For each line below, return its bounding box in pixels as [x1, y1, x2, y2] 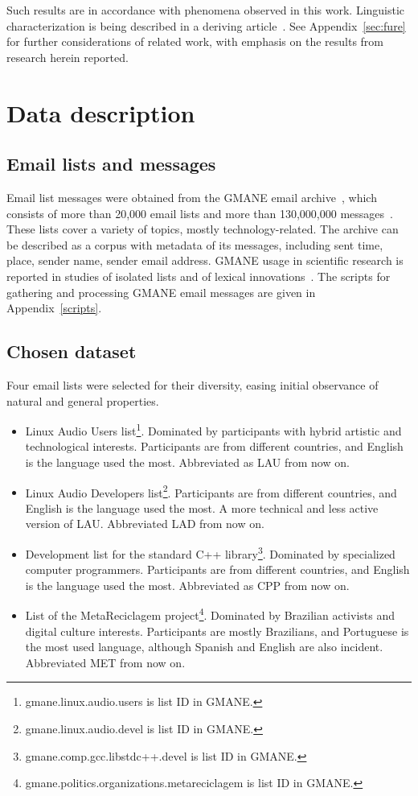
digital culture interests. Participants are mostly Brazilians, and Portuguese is [25, 622, 409, 639]
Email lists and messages [6, 151, 216, 176]
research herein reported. [6, 48, 129, 65]
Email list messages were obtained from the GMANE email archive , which [6, 188, 377, 205]
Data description [6, 96, 195, 129]
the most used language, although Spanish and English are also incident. [25, 638, 383, 655]
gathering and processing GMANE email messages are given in [6, 283, 316, 300]
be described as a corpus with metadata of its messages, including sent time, [6, 236, 383, 253]
